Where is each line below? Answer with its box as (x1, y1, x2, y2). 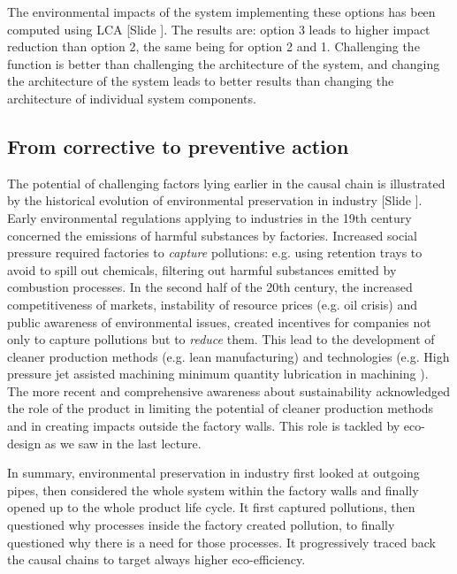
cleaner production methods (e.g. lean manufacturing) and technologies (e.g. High (7, 347, 450, 365)
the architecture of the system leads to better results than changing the (7, 72, 394, 90)
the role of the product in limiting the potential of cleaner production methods (7, 399, 434, 417)
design (7, 433, 42, 452)
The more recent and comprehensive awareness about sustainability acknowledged (7, 381, 451, 400)
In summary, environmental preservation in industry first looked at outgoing (7, 463, 420, 482)
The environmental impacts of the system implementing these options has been (7, 3, 436, 20)
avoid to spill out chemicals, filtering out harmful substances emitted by (7, 260, 397, 279)
